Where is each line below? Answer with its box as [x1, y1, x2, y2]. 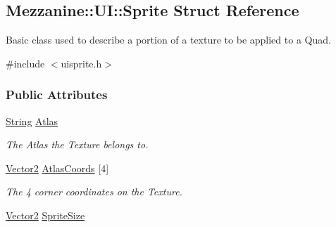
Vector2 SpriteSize [6, 207, 85, 222]
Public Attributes [6, 86, 108, 103]
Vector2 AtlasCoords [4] [6, 160, 109, 175]
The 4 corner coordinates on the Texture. [6, 184, 182, 199]
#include [6, 56, 45, 70]
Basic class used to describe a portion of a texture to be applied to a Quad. [6, 32, 331, 47]
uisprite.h [61, 56, 102, 70]
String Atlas [6, 113, 58, 128]
